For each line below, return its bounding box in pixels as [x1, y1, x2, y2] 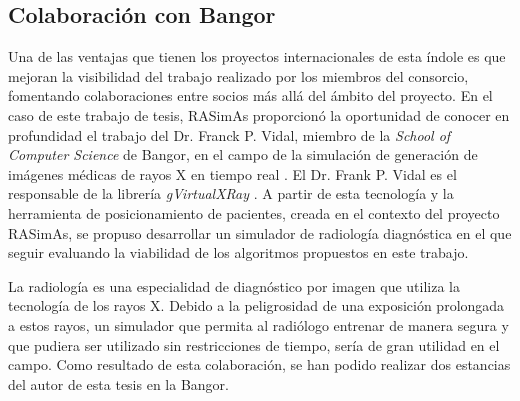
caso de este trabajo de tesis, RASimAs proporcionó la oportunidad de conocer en [8, 104, 510, 125]
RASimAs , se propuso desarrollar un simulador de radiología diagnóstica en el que [8, 222, 512, 243]
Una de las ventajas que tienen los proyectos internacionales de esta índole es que [8, 46, 506, 67]
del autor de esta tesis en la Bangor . [8, 373, 229, 394]
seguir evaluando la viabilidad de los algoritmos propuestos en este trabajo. [8, 242, 469, 263]
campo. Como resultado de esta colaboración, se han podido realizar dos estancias [8, 354, 511, 375]
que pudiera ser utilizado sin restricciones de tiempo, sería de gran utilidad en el [8, 334, 500, 355]
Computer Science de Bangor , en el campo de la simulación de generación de [8, 144, 478, 165]
